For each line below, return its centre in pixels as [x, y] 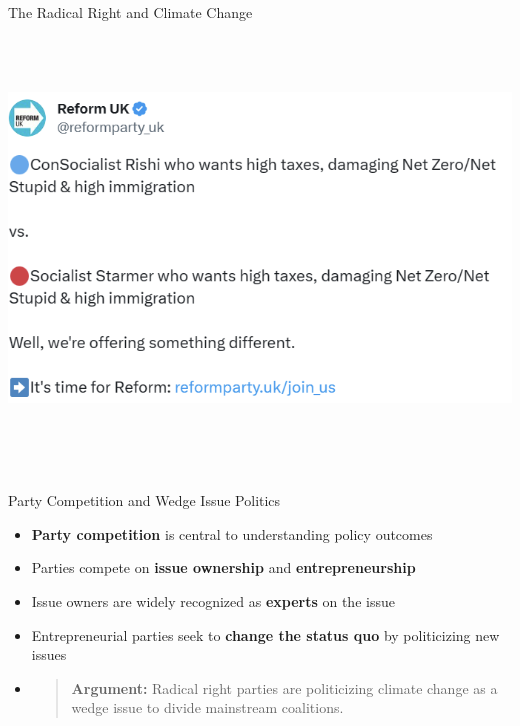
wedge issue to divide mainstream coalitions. [207, 707]
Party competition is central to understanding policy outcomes [232, 533]
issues [49, 654]
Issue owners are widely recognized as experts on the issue [213, 600]
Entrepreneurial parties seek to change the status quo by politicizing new [265, 634]
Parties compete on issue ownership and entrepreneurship [223, 567]
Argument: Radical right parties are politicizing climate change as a [284, 687]
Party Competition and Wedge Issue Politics [144, 500]
